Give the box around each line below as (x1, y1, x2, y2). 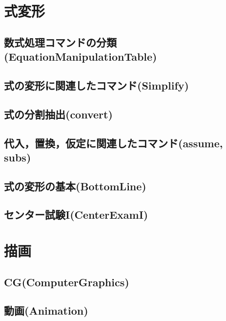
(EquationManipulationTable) (4, 49, 157, 64)
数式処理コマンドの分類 (4, 34, 117, 49)
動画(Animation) (4, 303, 88, 318)
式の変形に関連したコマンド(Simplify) (4, 77, 189, 92)
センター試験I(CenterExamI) (4, 207, 148, 222)
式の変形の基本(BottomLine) (4, 178, 146, 193)
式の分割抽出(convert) (4, 106, 113, 121)
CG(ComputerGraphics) (4, 274, 129, 289)
